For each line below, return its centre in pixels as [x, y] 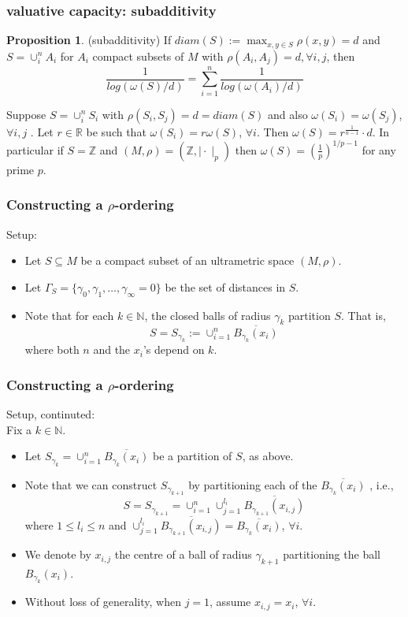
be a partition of [193, 456]
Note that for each [69, 315]
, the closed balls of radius [208, 315]
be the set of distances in [225, 286]
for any [379, 149]
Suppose [26, 114]
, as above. [268, 456]
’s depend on [174, 349]
